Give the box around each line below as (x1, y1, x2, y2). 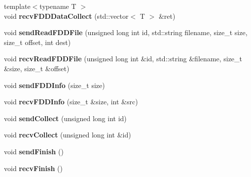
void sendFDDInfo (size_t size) (4, 80, 105, 90)
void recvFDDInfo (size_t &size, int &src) (4, 96, 138, 107)
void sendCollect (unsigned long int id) (4, 113, 127, 123)
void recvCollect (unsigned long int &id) (4, 130, 131, 140)
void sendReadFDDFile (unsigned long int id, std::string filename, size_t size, (4, 27, 248, 38)
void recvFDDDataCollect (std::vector (4, 10, 129, 21)
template (4, 1, 31, 11)
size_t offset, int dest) (4, 37, 71, 47)
